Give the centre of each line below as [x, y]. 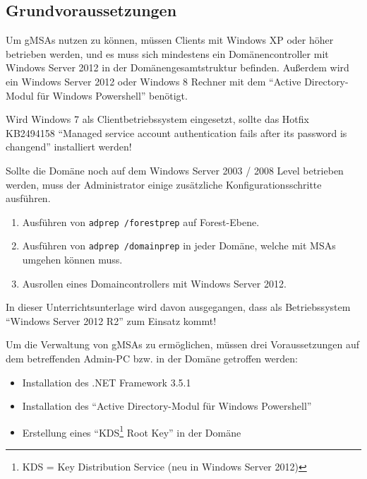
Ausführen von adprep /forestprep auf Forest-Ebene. [141, 221]
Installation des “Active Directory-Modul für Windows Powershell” [167, 406]
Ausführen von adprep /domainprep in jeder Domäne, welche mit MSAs [179, 246]
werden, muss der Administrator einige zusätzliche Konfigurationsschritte [164, 184]
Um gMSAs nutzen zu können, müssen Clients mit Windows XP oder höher [170, 40]
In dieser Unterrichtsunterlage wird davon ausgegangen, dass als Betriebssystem [178, 307]
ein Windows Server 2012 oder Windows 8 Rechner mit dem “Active [154, 81]
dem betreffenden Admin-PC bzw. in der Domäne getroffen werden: [152, 359]
